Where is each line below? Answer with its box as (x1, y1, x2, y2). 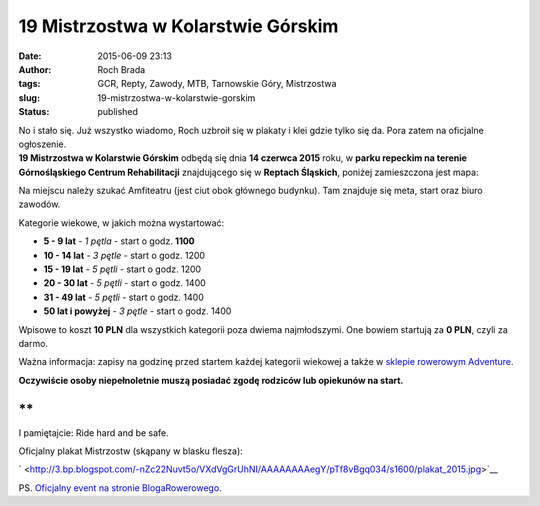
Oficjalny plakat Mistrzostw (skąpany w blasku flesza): (18, 445, 244, 457)
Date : (18, 50, 42, 62)
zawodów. (18, 198, 61, 210)
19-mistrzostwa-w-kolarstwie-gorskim (97, 91, 256, 104)
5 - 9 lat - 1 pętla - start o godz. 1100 (43, 235, 195, 247)
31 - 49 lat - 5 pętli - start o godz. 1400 (43, 291, 204, 303)
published (97, 106, 139, 118)
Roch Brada (97, 63, 146, 75)
